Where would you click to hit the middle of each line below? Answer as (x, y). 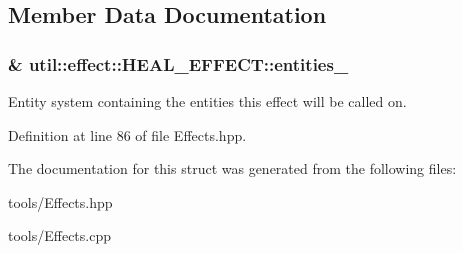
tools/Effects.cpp (60, 235)
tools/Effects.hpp (60, 201)
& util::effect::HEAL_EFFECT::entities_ (178, 63)
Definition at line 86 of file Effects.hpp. (127, 134)
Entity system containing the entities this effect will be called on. (207, 101)
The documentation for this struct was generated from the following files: (232, 168)
